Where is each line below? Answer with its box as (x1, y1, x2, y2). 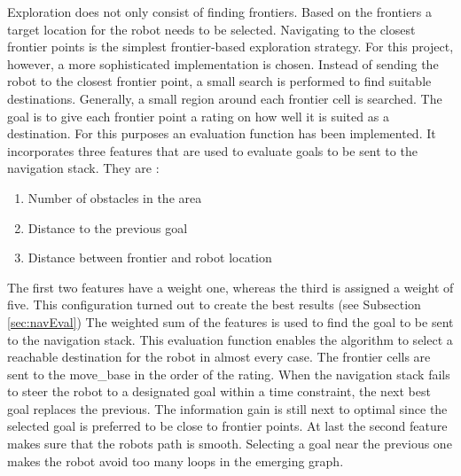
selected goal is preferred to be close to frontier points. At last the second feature (7, 417, 448, 435)
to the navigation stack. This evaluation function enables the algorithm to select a (7, 330, 453, 348)
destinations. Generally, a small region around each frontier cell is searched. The (7, 89, 442, 107)
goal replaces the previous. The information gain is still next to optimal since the (7, 399, 448, 417)
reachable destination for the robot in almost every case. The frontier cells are (7, 347, 431, 366)
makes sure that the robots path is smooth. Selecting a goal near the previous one (7, 434, 452, 453)
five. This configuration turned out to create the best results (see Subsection (7, 295, 421, 314)
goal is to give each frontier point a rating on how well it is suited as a (7, 106, 389, 125)
